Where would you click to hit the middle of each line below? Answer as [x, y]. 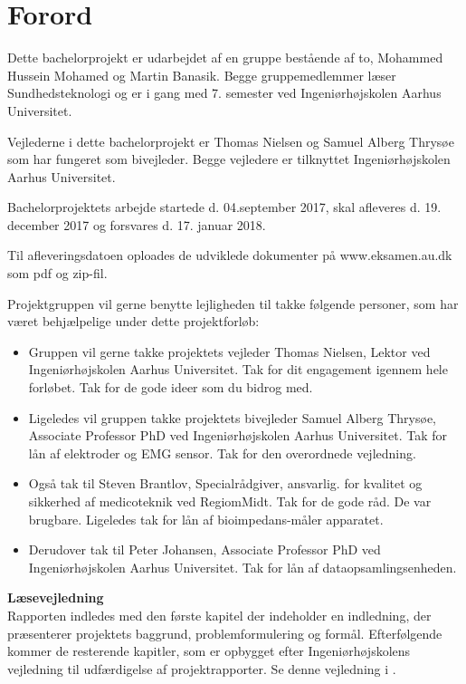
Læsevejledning [56, 597]
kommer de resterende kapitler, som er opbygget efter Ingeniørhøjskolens [209, 651]
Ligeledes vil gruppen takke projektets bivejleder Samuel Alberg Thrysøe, [232, 417]
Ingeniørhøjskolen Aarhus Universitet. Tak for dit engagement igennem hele [238, 369]
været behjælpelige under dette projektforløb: [133, 321]
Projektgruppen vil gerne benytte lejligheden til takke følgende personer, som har [233, 303]
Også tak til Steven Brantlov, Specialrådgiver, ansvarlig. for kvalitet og [225, 483]
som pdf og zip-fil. [57, 273]
